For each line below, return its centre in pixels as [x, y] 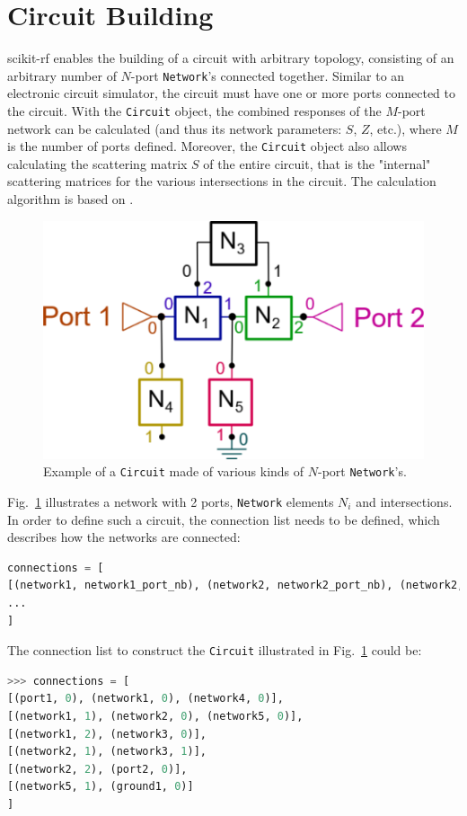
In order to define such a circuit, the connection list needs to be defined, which [224, 519]
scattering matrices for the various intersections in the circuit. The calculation [222, 181]
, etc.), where [405, 128]
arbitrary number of [62, 75]
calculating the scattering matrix [97, 163]
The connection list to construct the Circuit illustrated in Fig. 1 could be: [215, 650]
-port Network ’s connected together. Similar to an [268, 75]
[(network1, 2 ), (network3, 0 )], [107, 734]
